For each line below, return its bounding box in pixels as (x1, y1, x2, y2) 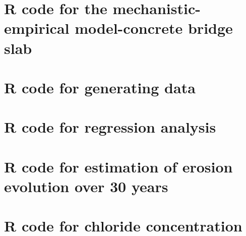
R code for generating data (4, 77, 196, 97)
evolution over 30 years (4, 175, 168, 196)
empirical (4, 18, 70, 38)
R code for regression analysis (4, 116, 216, 137)
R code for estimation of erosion (4, 156, 233, 176)
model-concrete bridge (75, 18, 233, 38)
